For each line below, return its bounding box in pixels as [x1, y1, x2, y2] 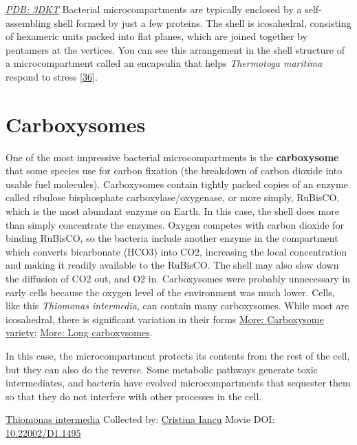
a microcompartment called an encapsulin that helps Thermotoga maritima [6, 56, 323, 70]
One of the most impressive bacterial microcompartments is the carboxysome [6, 149, 339, 164]
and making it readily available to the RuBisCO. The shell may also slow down [6, 258, 339, 272]
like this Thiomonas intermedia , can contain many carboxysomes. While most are [6, 298, 349, 313]
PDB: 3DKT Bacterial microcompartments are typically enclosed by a [6, 2, 302, 16]
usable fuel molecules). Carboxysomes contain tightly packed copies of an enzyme [6, 176, 348, 191]
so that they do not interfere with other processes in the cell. [6, 389, 262, 403]
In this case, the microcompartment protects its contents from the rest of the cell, [6, 349, 350, 362]
